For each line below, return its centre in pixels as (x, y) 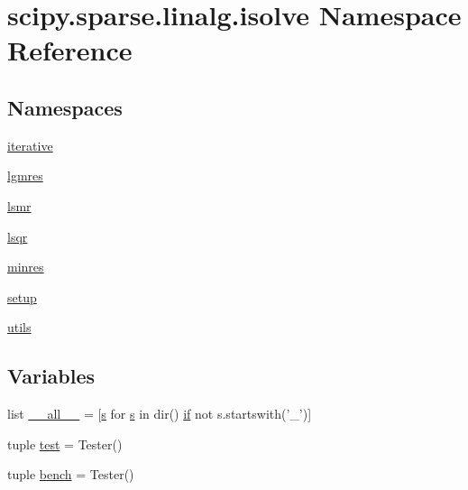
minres (26, 267)
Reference (70, 50)
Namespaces (65, 107)
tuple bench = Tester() (71, 474)
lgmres (25, 176)
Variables (51, 376)
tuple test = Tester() (65, 444)
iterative (30, 145)
